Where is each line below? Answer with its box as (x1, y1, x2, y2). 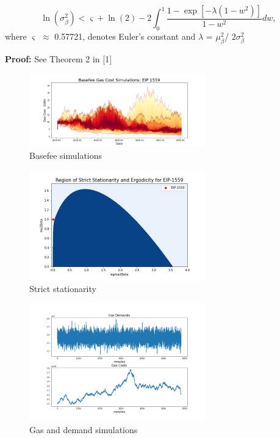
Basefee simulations (29, 149, 102, 162)
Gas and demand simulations (29, 423, 138, 436)
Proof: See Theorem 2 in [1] (5, 53, 112, 65)
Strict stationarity (29, 282, 96, 295)
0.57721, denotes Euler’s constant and (54, 30, 196, 43)
